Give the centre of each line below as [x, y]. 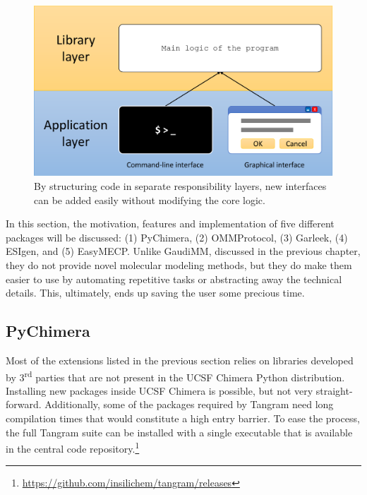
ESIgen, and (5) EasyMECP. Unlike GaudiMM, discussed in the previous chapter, [183, 251]
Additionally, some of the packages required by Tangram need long [189, 404]
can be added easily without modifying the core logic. [150, 199]
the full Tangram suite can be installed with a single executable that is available [179, 432]
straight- [334, 390]
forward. [24, 404]
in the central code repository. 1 [73, 447]
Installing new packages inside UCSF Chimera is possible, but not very [160, 390]
